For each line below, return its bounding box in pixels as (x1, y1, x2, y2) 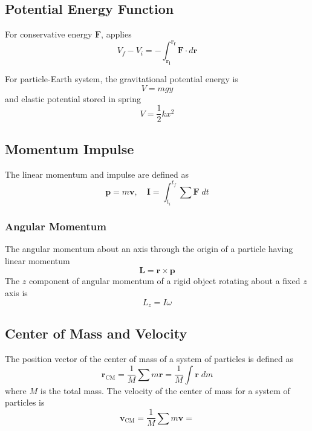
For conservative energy (5, 28, 93, 41)
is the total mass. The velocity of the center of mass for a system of (40, 384, 290, 397)
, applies (101, 28, 132, 41)
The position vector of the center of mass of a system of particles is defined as (5, 352, 294, 365)
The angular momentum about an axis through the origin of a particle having (5, 242, 293, 255)
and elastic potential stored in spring (5, 92, 141, 105)
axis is (5, 287, 28, 299)
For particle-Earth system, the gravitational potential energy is (5, 73, 238, 85)
